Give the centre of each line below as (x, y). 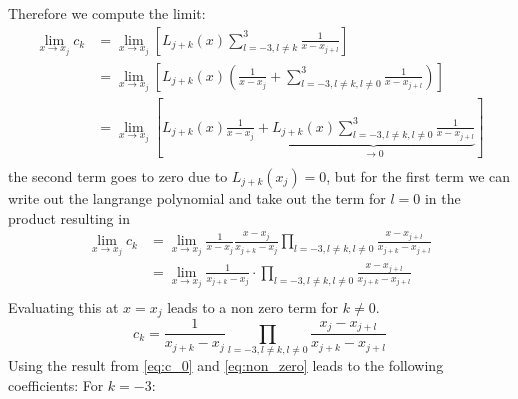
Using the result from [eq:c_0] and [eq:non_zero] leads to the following (226, 365)
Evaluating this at (63, 306)
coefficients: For (56, 384)
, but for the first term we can (418, 175)
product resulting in (69, 217)
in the (442, 197)
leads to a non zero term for (253, 306)
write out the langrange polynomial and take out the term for (197, 197)
